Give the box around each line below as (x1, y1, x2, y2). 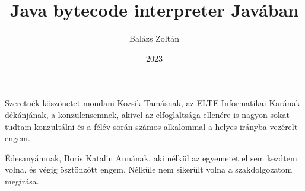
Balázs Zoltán (129, 32, 179, 44)
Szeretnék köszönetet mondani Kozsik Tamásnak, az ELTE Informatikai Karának (5, 97, 300, 109)
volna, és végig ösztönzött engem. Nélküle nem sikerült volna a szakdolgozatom (5, 163, 293, 176)
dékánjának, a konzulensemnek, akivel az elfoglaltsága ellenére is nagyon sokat (5, 108, 290, 120)
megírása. (5, 174, 39, 187)
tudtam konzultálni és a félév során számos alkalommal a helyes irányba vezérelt (5, 120, 298, 132)
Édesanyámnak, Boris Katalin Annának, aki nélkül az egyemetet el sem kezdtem (5, 151, 297, 164)
